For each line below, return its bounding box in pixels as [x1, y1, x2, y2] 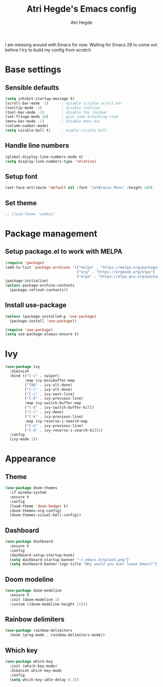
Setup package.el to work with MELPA [5, 248, 123, 256]
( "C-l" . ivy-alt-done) [24, 387, 73, 392]
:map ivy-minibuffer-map [24, 378, 75, 383]
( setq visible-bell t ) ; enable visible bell [5, 128, 108, 133]
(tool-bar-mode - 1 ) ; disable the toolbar [5, 110, 108, 115]
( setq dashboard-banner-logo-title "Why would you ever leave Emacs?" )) [9, 562, 160, 567]
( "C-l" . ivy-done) [24, 410, 64, 415]
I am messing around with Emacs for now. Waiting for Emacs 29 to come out [5, 41, 158, 47]
